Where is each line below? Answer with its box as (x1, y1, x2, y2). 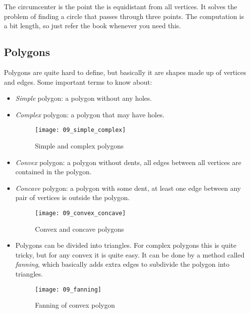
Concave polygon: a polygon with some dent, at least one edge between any (15, 183, 241, 193)
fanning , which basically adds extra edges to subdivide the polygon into (15, 259, 230, 269)
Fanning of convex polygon (35, 300, 115, 310)
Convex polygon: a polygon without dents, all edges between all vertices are (15, 157, 241, 167)
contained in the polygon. (15, 166, 92, 177)
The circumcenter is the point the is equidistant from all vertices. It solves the (4, 1, 237, 11)
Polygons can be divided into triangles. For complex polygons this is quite (15, 240, 236, 250)
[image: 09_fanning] (35, 286, 101, 293)
